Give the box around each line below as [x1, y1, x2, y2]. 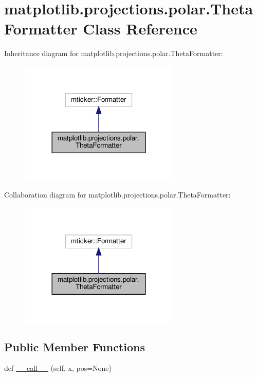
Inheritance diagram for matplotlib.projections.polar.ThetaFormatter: [4, 48, 223, 59]
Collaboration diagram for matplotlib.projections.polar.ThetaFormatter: [4, 189, 231, 200]
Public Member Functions [4, 338, 145, 354]
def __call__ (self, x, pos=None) [4, 363, 112, 373]
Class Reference [83, 18, 197, 39]
